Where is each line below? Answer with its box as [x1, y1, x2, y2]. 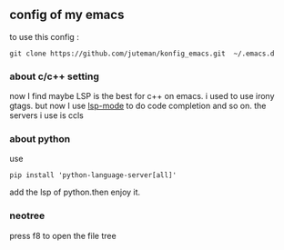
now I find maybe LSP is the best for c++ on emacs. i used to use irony [9, 91, 275, 102]
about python [9, 133, 71, 145]
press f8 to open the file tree [9, 230, 117, 241]
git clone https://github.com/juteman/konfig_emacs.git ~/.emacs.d [9, 49, 275, 58]
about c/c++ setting [9, 70, 100, 83]
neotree [9, 209, 46, 222]
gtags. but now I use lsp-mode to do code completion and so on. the [9, 100, 267, 112]
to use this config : [9, 31, 79, 42]
